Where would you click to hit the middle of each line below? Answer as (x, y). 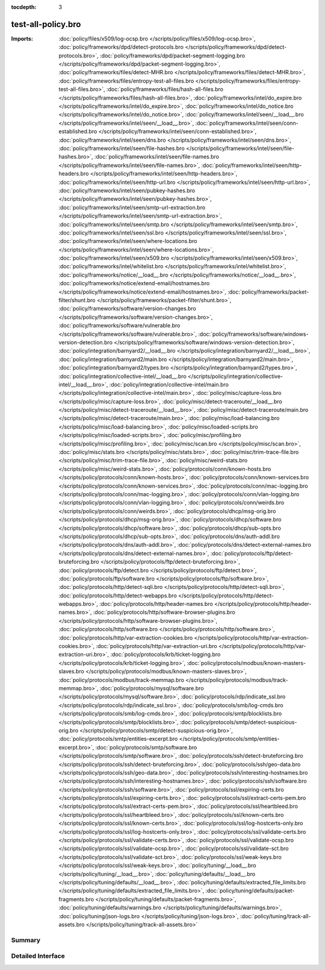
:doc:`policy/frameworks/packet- (268, 292)
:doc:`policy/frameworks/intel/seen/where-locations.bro (128, 241)
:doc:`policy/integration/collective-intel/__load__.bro (122, 376)
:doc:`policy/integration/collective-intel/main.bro (169, 384)
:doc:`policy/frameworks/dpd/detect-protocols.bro (121, 47)
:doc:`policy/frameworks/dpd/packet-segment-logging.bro (172, 55)
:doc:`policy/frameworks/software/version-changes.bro (128, 309)
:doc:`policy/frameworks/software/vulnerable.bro (119, 326)
